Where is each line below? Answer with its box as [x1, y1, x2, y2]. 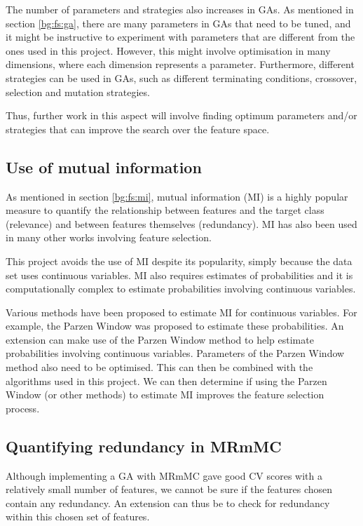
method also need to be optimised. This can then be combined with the [6, 360, 313, 375]
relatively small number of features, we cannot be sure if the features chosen [6, 482, 333, 497]
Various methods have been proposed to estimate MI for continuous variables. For [6, 304, 357, 319]
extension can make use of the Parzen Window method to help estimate [6, 332, 314, 346]
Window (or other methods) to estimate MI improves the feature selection [6, 387, 324, 402]
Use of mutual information [6, 156, 202, 177]
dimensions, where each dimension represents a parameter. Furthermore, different [6, 57, 355, 72]
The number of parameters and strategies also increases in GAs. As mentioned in [6, 2, 354, 16]
